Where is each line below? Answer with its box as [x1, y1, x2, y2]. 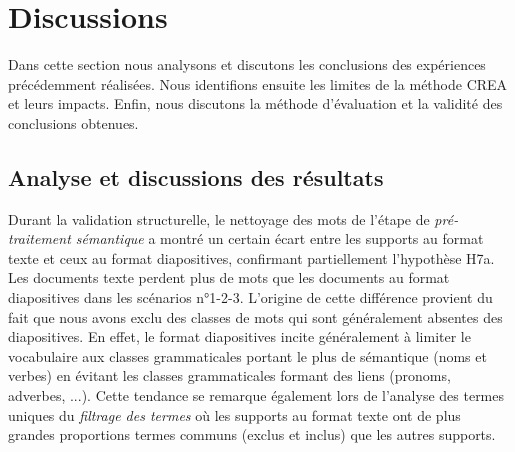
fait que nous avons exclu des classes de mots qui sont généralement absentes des [8, 306, 503, 327]
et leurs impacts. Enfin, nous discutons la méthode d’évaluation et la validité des [8, 93, 503, 114]
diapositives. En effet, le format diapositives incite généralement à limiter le [8, 326, 471, 347]
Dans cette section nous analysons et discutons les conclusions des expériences [8, 54, 486, 75]
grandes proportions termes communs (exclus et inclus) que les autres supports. [8, 424, 496, 445]
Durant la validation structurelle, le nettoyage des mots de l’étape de [8, 208, 430, 229]
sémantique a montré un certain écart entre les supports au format [75, 228, 484, 249]
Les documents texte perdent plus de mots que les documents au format [8, 267, 450, 288]
